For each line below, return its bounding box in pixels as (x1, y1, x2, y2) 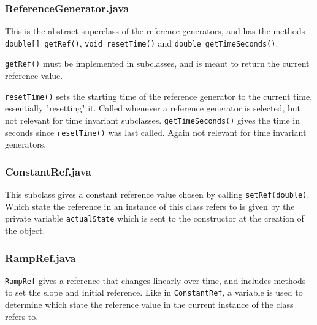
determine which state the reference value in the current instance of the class (5, 298, 294, 311)
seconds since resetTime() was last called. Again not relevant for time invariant (5, 125, 307, 138)
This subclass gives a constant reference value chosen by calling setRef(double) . (5, 188, 310, 201)
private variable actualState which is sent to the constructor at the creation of (5, 212, 304, 225)
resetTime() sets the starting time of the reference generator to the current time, (5, 89, 313, 102)
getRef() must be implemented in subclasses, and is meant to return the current (5, 57, 310, 70)
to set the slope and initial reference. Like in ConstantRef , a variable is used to (5, 286, 303, 299)
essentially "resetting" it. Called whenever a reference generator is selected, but (5, 102, 300, 114)
